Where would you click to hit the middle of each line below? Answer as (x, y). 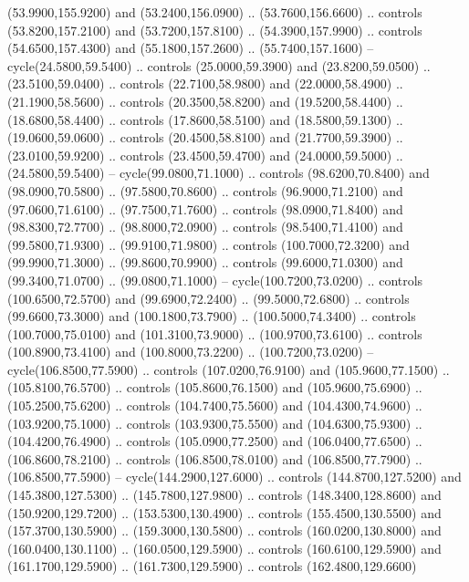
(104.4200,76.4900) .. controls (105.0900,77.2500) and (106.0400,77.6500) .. (215, 441)
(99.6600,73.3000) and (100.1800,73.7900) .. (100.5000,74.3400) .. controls (212, 316)
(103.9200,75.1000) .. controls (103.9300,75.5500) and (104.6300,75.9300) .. (215, 423)
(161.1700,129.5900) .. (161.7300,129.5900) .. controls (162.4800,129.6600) (212, 566)
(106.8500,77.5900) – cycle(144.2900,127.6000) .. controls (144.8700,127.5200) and (234, 477)
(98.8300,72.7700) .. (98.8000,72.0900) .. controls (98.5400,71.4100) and (205, 227)
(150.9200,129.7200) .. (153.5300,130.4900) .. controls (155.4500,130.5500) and (224, 512)
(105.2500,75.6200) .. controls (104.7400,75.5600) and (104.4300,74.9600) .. (215, 405)
